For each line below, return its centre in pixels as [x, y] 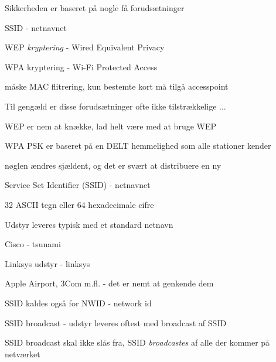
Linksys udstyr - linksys [47, 263]
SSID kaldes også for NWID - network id [78, 303]
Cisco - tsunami [33, 244]
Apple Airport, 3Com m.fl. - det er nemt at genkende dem [109, 283]
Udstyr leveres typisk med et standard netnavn [89, 224]
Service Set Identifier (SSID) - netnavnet [78, 185]
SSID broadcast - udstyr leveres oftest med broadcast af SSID [116, 322]
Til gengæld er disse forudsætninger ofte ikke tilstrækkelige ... [115, 106]
